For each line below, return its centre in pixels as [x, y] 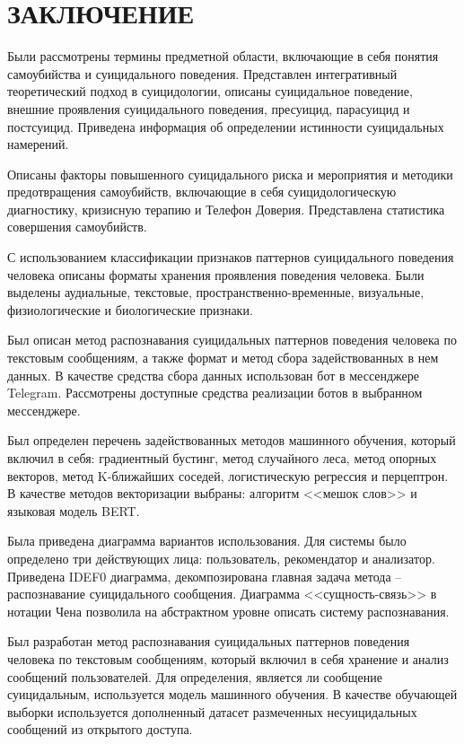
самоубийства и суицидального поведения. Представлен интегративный [202, 73]
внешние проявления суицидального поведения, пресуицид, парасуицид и [209, 108]
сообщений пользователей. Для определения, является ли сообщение [195, 676]
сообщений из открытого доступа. [100, 729]
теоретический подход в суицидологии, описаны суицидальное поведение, [210, 91]
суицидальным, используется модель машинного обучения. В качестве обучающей [232, 694]
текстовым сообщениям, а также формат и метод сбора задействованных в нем [223, 358]
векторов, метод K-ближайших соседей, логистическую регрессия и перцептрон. [228, 475]
